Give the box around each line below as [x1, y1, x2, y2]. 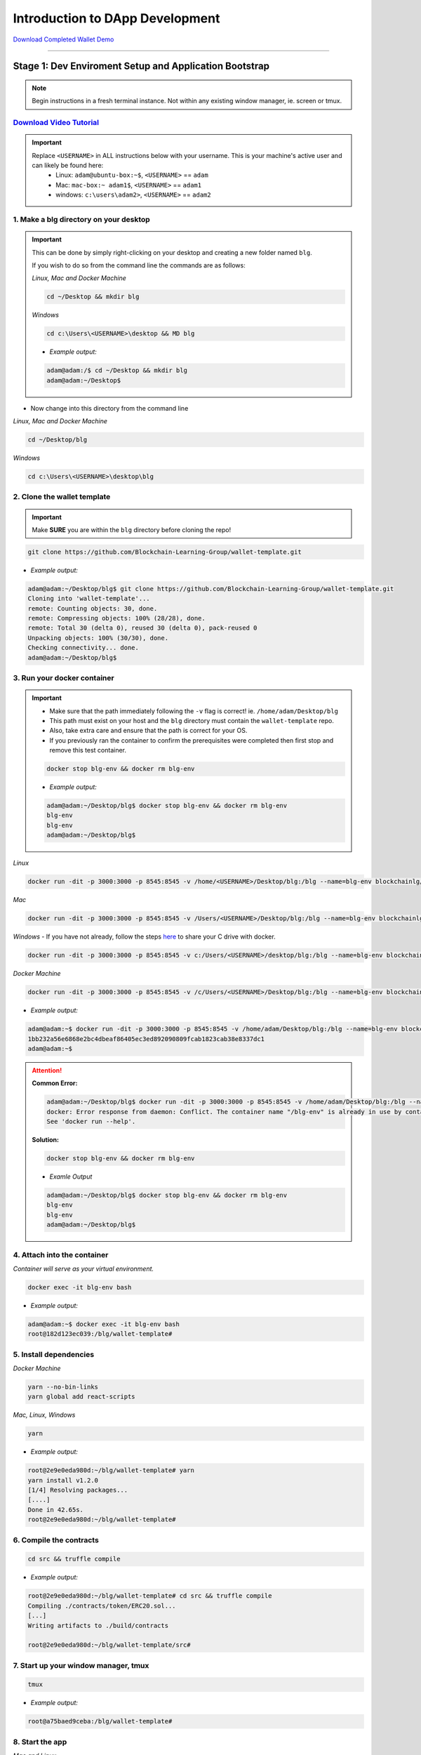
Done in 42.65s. [27, 1506, 84, 1514]
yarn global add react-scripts [27, 1393, 136, 1400]
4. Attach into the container [13, 1250, 109, 1259]
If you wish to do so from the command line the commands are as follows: [32, 260, 246, 270]
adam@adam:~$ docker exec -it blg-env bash [27, 1320, 180, 1328]
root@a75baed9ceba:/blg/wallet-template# [27, 1717, 173, 1726]
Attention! [32, 1066, 62, 1074]
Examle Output [49, 1172, 93, 1181]
